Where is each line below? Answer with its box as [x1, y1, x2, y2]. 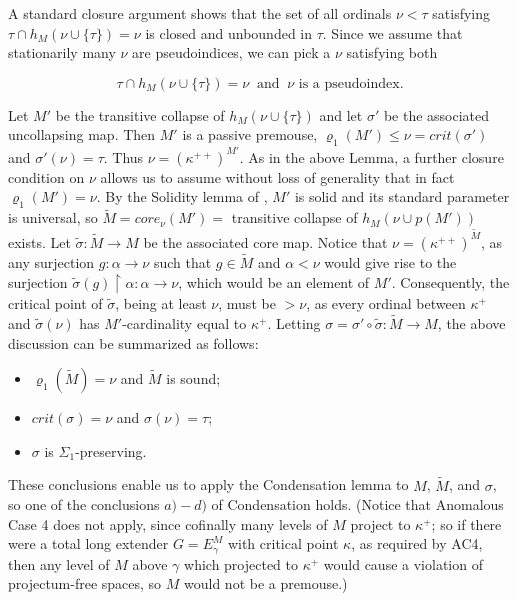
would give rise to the [324, 252, 457, 273]
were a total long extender [8, 533, 169, 554]
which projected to [184, 553, 299, 574]
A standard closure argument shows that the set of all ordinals [8, 3, 392, 23]
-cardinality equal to [122, 312, 247, 333]
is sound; [166, 368, 221, 389]
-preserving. [75, 440, 147, 461]
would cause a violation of [323, 553, 483, 574]
